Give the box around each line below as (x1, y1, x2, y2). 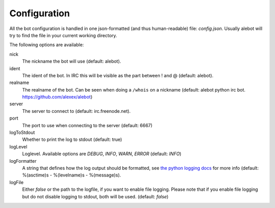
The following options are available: (9, 42, 84, 48)
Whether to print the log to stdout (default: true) (22, 136, 122, 142)
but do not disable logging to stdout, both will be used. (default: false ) (22, 193, 169, 199)
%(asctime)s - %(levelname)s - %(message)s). (22, 172, 121, 178)
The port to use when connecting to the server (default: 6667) (22, 122, 153, 128)
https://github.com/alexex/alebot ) (22, 94, 93, 100)
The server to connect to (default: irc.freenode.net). (22, 108, 131, 114)
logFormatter (9, 158, 37, 164)
